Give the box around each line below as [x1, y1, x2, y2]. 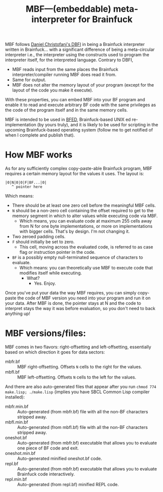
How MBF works [5, 149, 73, 160]
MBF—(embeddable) [25, 3, 111, 15]
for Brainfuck [78, 14, 133, 25]
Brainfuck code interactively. [17, 471, 75, 477]
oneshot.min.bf [5, 450, 36, 456]
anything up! [5, 311, 30, 316]
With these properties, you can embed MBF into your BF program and [5, 97, 145, 103]
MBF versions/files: [5, 328, 86, 339]
